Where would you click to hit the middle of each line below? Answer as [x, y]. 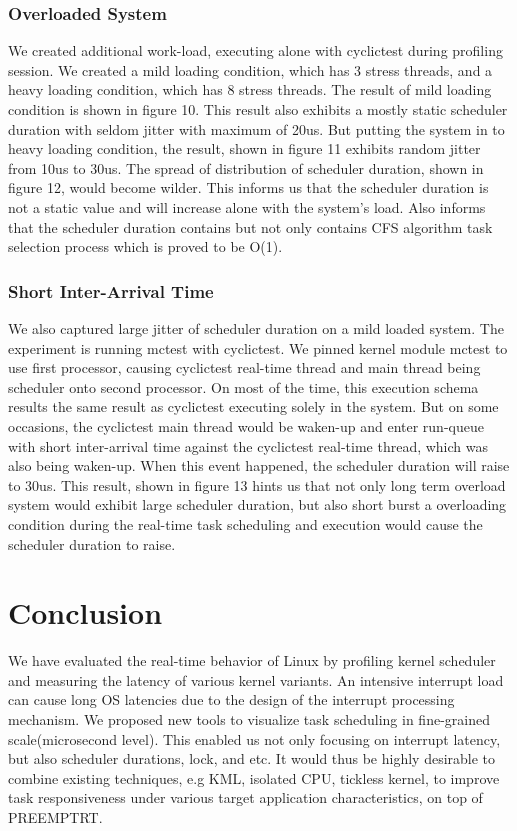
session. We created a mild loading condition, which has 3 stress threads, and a [250, 69]
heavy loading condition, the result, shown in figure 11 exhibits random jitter [244, 148]
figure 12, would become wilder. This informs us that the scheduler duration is [248, 187]
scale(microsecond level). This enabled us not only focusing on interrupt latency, [254, 738]
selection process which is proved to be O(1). [145, 246]
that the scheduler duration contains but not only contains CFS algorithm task [250, 226]
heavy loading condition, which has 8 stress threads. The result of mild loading [250, 89]
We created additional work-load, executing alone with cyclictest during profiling [255, 50]
